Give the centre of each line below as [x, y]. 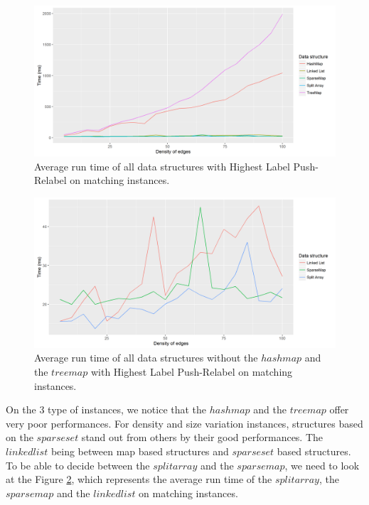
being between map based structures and [140, 451]
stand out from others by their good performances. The [202, 437]
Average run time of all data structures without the [146, 358]
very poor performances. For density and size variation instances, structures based [184, 423]
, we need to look [322, 465]
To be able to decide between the [78, 465]
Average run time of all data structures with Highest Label [162, 166]
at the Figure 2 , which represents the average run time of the [139, 479]
